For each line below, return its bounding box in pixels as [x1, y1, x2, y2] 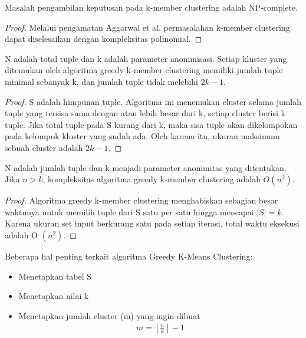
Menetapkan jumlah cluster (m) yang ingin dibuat [18, 309, 200, 321]
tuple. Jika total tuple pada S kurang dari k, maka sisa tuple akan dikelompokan [5, 118, 298, 130]
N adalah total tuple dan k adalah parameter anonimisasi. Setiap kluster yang [5, 52, 287, 64]
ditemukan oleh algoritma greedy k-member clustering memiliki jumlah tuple [5, 64, 283, 76]
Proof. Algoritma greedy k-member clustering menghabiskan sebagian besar [5, 194, 278, 206]
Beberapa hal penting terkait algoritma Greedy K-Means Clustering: [5, 250, 253, 262]
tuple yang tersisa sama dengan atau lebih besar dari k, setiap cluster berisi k [5, 107, 285, 119]
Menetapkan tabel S [18, 270, 92, 282]
